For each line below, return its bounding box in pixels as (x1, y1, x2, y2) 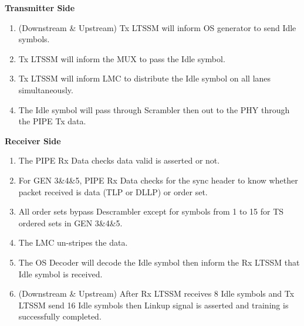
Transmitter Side (5, 2, 75, 13)
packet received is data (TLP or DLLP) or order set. (18, 185, 208, 198)
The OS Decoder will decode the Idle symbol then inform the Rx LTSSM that (18, 256, 300, 268)
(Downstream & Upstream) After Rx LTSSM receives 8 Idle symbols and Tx (18, 287, 295, 300)
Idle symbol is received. (18, 267, 103, 280)
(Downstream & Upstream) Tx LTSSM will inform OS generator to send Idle (18, 21, 296, 33)
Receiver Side (5, 134, 61, 147)
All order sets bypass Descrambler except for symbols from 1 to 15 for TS (18, 205, 284, 218)
